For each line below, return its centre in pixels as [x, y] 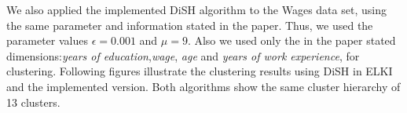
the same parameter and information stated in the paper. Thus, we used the [190, 25]
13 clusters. [33, 102]
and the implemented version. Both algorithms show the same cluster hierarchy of [203, 86]
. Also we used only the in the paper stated [291, 40]
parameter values [47, 40]
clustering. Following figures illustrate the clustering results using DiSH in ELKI [200, 71]
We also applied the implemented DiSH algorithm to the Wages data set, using [196, 9]
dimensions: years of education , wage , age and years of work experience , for [183, 55]
